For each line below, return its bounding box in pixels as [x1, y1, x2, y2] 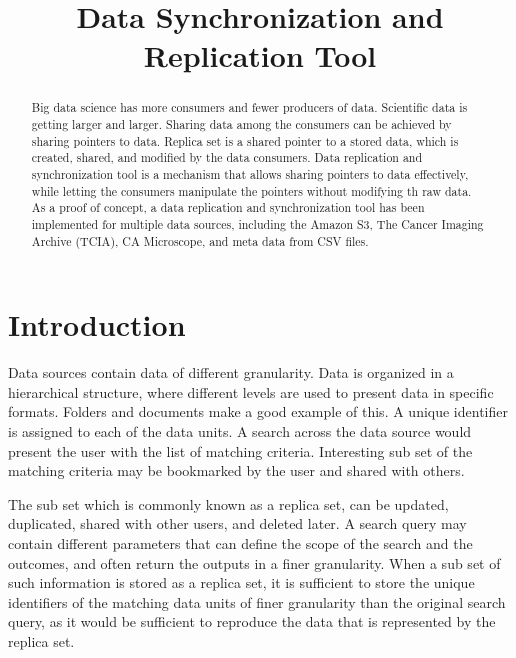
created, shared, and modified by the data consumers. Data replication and [31, 149, 423, 166]
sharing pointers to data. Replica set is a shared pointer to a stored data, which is [31, 132, 459, 149]
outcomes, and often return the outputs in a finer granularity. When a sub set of [8, 552, 501, 573]
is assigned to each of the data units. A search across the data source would [8, 420, 472, 441]
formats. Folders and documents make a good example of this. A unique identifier [8, 401, 508, 422]
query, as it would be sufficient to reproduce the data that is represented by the [8, 611, 496, 632]
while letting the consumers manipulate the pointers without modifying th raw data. [31, 182, 472, 199]
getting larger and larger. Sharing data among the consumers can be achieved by [31, 116, 452, 133]
